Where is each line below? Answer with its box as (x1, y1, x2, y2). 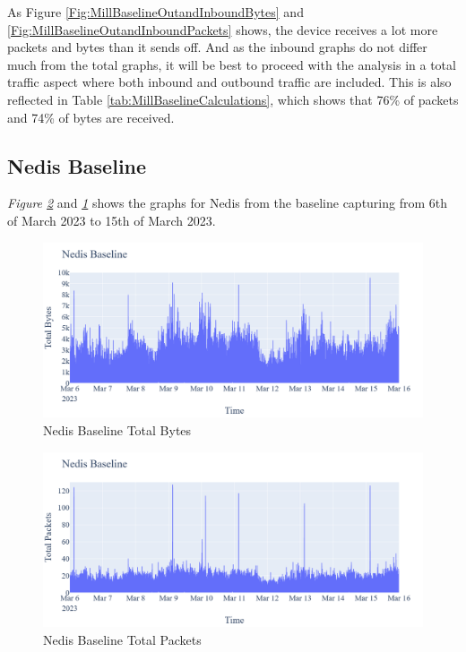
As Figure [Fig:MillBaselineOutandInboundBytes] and (7, 3, 304, 21)
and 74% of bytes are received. (7, 107, 175, 126)
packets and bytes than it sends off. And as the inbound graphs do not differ (7, 38, 427, 56)
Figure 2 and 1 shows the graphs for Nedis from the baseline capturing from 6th (7, 193, 448, 212)
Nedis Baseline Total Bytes (43, 420, 192, 439)
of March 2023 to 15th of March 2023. (7, 210, 216, 229)
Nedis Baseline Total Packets (43, 631, 202, 649)
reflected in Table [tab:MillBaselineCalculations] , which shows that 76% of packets (7, 90, 459, 108)
